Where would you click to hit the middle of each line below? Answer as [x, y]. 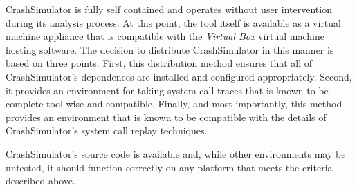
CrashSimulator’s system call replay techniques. [107, 130]
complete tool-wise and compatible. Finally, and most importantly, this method [174, 104]
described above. [40, 181]
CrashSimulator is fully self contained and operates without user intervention [169, 9]
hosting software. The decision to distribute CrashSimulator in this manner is [170, 49]
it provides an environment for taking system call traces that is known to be [167, 90]
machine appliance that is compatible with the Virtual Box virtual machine [165, 36]
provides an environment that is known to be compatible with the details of [166, 117]
